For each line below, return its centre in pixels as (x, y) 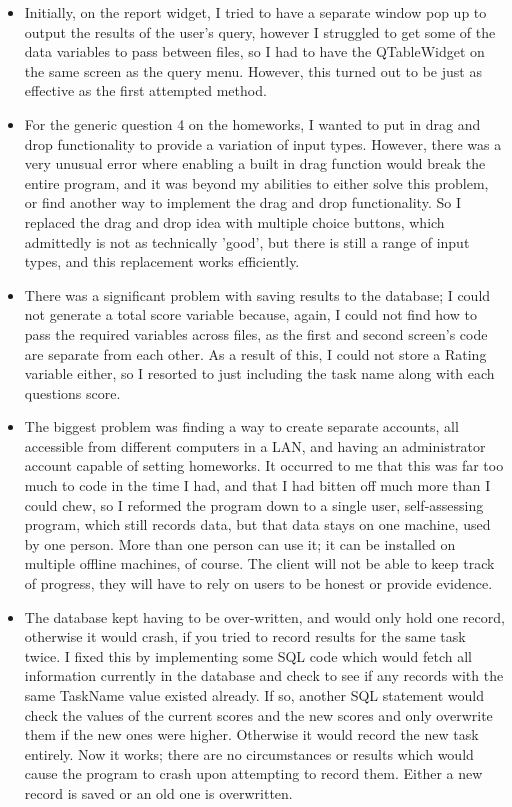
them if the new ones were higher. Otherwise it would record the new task (251, 734)
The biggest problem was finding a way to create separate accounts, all (241, 426)
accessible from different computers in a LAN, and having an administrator (255, 445)
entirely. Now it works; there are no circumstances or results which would (249, 753)
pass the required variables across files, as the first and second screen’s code (256, 333)
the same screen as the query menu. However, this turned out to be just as (253, 70)
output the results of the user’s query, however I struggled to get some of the (260, 31)
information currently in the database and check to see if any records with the (264, 675)
